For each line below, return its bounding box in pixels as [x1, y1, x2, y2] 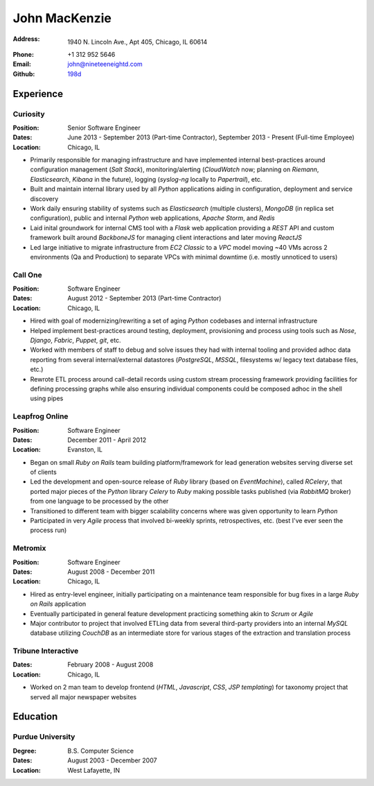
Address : [12, 35, 40, 43]
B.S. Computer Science [67, 746, 134, 755]
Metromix [12, 543, 46, 553]
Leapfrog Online [12, 411, 69, 421]
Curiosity [12, 109, 45, 119]
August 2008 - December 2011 [67, 567, 155, 576]
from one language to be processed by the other [30, 497, 169, 506]
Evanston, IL [67, 445, 103, 454]
